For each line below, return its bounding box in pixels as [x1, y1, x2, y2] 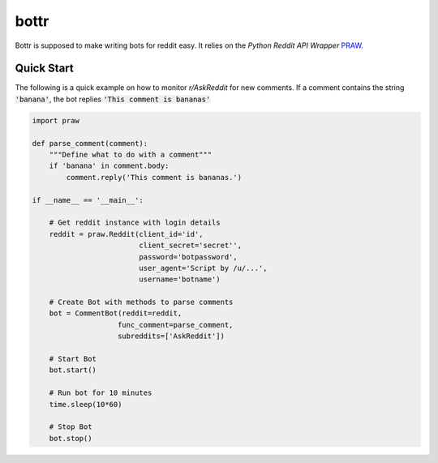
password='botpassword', [139, 252, 238, 261]
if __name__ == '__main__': [32, 195, 144, 204]
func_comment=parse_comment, [118, 320, 234, 329]
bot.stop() [49, 434, 92, 443]
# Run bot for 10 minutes [49, 388, 152, 397]
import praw [32, 116, 80, 125]
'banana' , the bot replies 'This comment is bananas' [15, 94, 211, 104]
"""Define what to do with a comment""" [49, 150, 213, 159]
